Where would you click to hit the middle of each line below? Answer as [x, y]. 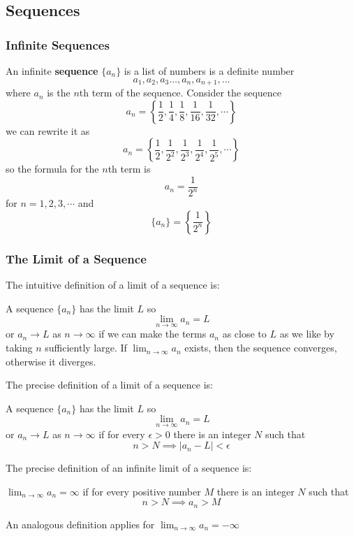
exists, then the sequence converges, [261, 348]
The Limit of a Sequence [76, 258]
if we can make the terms [153, 334]
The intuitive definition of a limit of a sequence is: [113, 285]
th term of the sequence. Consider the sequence [180, 93]
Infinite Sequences [58, 44]
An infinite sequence [52, 71]
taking [19, 348]
